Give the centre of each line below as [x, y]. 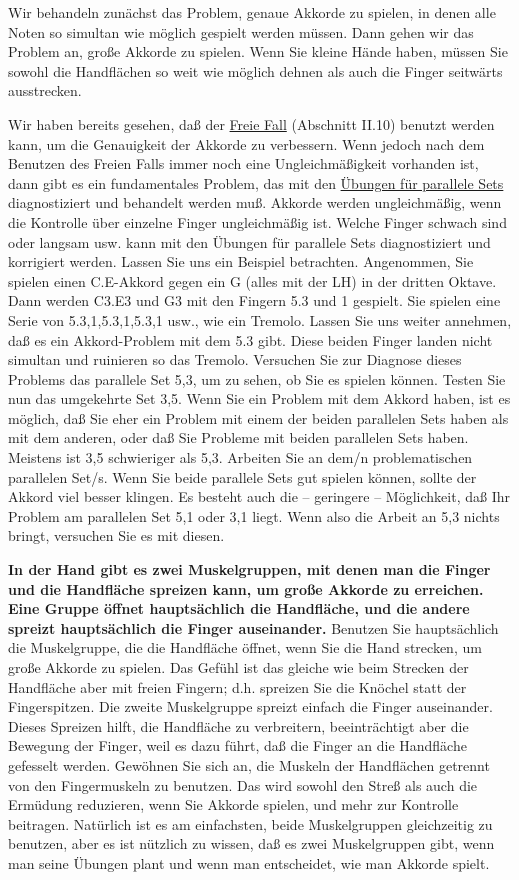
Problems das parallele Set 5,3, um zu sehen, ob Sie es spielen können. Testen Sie [257, 378]
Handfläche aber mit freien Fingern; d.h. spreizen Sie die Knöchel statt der [237, 686]
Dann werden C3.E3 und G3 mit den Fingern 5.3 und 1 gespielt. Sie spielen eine [254, 300]
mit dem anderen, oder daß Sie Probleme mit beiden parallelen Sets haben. [238, 437]
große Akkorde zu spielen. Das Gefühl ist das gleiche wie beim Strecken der [238, 667]
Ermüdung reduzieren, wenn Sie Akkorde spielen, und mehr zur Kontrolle [233, 804]
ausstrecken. [45, 90]
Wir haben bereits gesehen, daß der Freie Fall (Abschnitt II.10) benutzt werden [251, 123]
